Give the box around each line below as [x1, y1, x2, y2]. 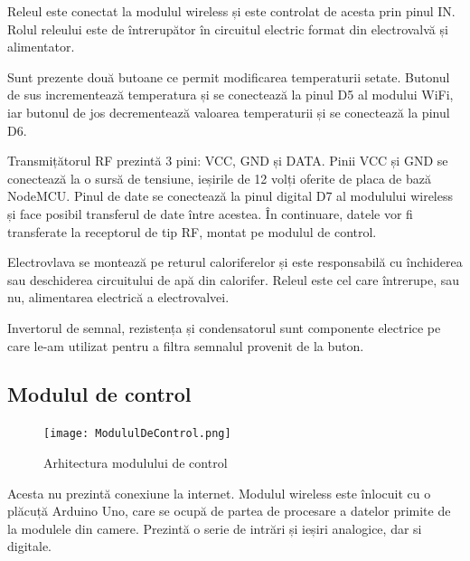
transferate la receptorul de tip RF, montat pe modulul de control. [7, 222, 377, 241]
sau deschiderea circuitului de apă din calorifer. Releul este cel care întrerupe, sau [7, 270, 460, 289]
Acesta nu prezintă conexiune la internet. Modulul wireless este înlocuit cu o [7, 483, 431, 502]
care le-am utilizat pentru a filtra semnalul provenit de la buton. [7, 336, 364, 355]
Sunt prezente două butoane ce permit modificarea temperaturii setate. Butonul [7, 67, 450, 86]
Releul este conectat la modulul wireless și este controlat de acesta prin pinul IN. [7, 2, 456, 20]
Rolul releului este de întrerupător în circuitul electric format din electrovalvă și [7, 19, 448, 38]
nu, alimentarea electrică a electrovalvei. [7, 288, 230, 307]
